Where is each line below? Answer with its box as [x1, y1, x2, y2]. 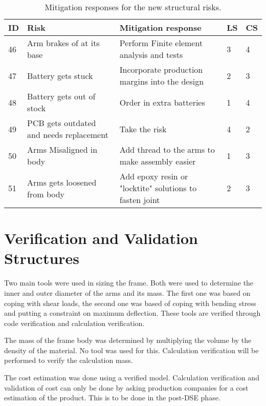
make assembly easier [119, 155, 196, 167]
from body [27, 188, 65, 200]
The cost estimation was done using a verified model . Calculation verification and [4, 372, 259, 383]
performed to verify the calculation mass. [4, 355, 133, 366]
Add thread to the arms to [119, 144, 215, 155]
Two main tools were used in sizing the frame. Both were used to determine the [4, 277, 254, 288]
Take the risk [119, 123, 167, 135]
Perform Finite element [119, 37, 203, 49]
